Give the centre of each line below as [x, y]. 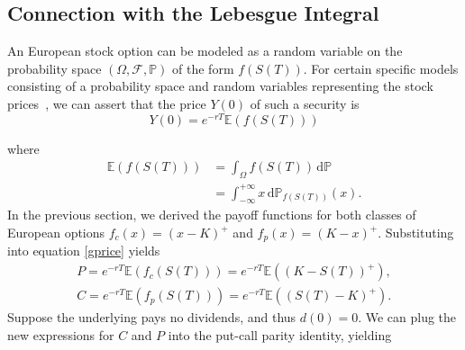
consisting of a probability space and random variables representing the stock [220, 86]
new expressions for [61, 334]
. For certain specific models [381, 68]
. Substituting [416, 232]
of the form [203, 68]
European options [56, 232]
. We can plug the [407, 317]
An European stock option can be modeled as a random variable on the [205, 51]
